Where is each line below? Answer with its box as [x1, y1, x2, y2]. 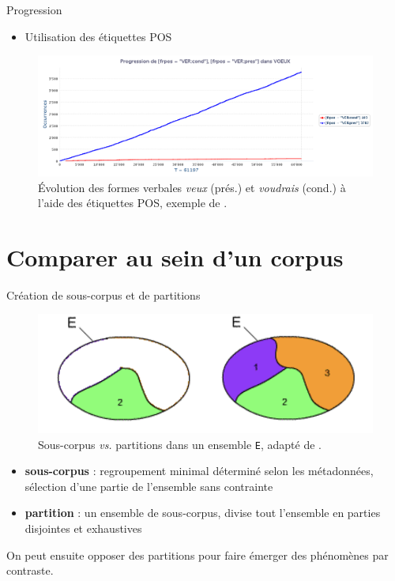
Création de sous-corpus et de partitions [6, 286, 201, 303]
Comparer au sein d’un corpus [6, 240, 344, 273]
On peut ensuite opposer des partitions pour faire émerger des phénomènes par [6, 546, 389, 563]
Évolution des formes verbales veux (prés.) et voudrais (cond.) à [38, 179, 346, 195]
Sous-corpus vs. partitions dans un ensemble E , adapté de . [38, 436, 322, 452]
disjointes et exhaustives [24, 520, 142, 537]
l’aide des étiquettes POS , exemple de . [38, 194, 228, 211]
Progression [6, 2, 62, 17]
